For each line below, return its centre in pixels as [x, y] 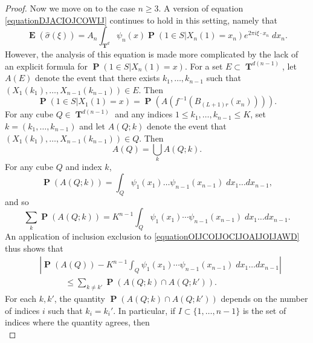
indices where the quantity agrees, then [77, 322]
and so [17, 201]
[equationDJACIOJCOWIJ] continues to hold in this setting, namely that [141, 20]
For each [21, 299]
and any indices [144, 114]
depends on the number [264, 299]
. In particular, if [144, 310]
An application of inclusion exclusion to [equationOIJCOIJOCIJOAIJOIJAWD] [152, 236]
